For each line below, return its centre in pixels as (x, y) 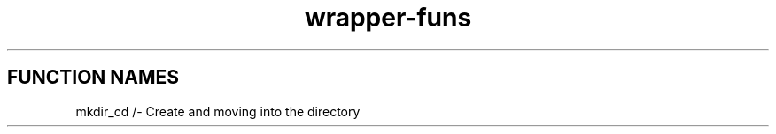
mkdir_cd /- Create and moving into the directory (218, 111)
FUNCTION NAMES (93, 78)
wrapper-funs (388, 18)
